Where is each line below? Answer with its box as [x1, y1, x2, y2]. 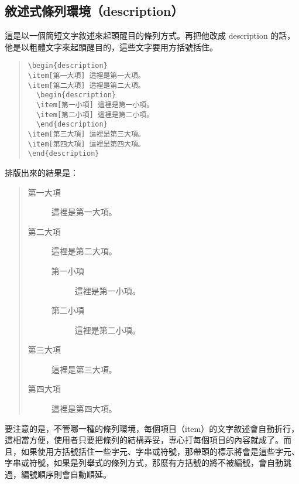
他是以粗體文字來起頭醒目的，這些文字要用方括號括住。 [5, 40, 218, 53]
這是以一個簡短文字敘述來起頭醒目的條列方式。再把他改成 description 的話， [5, 29, 295, 42]
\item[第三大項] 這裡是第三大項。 [28, 129, 145, 138]
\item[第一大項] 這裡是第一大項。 [28, 71, 145, 80]
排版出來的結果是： [5, 166, 78, 178]
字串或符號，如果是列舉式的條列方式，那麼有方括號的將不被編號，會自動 [5, 456, 283, 469]
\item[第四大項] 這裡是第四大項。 [28, 139, 145, 148]
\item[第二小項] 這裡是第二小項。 [36, 110, 154, 119]
